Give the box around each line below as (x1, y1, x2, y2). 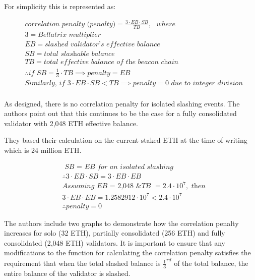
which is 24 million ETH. (4, 144, 82, 155)
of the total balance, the (174, 258, 248, 268)
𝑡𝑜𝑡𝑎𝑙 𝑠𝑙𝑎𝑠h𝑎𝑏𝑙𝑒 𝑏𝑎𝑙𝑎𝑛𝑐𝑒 (44, 50, 115, 58)
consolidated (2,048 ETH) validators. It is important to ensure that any (4, 237, 225, 248)
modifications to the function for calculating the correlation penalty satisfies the (4, 247, 251, 258)
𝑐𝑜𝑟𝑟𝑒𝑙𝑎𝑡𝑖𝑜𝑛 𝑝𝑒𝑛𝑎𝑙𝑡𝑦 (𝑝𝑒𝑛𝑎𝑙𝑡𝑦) (25, 21, 116, 28)
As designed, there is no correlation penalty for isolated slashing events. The (4, 98, 240, 108)
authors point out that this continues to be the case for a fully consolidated (4, 108, 237, 119)
